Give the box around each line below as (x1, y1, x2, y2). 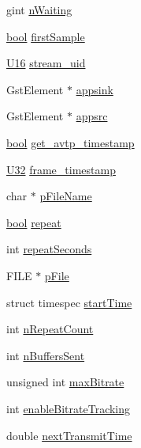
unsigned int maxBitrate (6, 374, 124, 390)
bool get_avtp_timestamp (6, 134, 135, 150)
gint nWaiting (6, 2, 72, 17)
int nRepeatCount (6, 321, 94, 337)
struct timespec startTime (6, 294, 132, 310)
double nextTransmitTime (6, 427, 132, 443)
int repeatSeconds (6, 241, 92, 257)
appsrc (76, 108, 108, 124)
